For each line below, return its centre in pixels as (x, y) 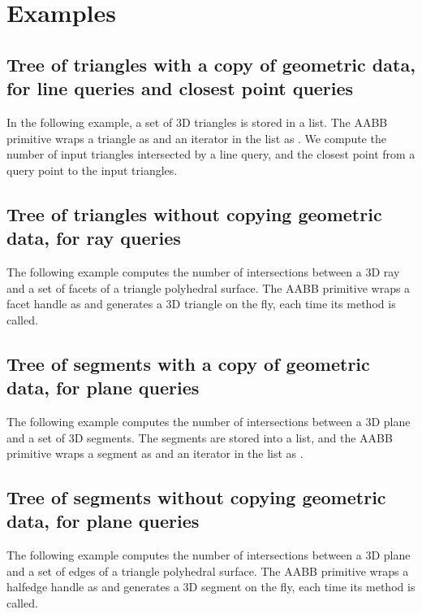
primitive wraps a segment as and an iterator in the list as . (155, 453)
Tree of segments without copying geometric (196, 497)
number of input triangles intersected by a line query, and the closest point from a (211, 154)
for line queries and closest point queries (180, 88)
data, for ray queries (94, 238)
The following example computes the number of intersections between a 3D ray (203, 271)
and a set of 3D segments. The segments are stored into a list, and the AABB (200, 437)
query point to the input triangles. (92, 170)
